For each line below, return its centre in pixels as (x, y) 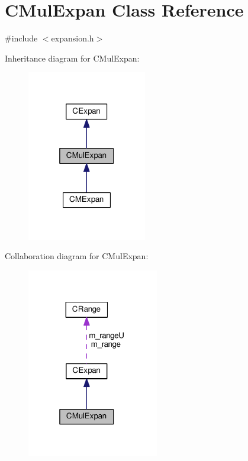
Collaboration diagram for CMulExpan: (77, 256)
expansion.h (73, 38)
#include (21, 38)
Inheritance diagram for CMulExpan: (72, 58)
